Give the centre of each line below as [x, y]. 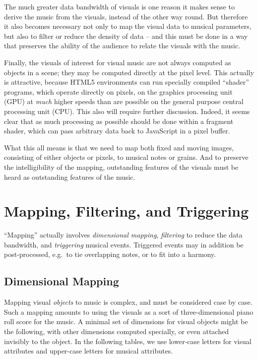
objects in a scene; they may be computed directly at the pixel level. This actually [129, 72]
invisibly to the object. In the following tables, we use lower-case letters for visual [128, 341]
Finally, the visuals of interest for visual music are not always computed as [118, 62]
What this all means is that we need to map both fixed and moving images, [119, 147]
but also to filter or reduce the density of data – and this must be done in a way [126, 36]
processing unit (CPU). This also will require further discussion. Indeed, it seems [127, 111]
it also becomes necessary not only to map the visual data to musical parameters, [128, 26]
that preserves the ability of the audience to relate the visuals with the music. [122, 46]
